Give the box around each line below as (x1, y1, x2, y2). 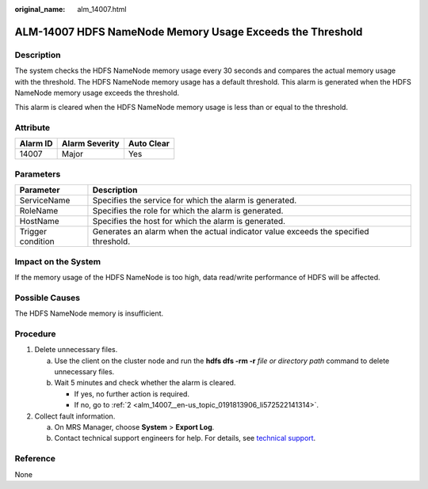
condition (19, 236, 55, 247)
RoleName (19, 206, 59, 217)
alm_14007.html (77, 5, 127, 13)
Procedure (14, 328, 56, 339)
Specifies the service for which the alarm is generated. (92, 195, 297, 206)
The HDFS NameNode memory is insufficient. (14, 309, 164, 318)
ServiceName (19, 195, 71, 206)
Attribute (14, 123, 51, 134)
